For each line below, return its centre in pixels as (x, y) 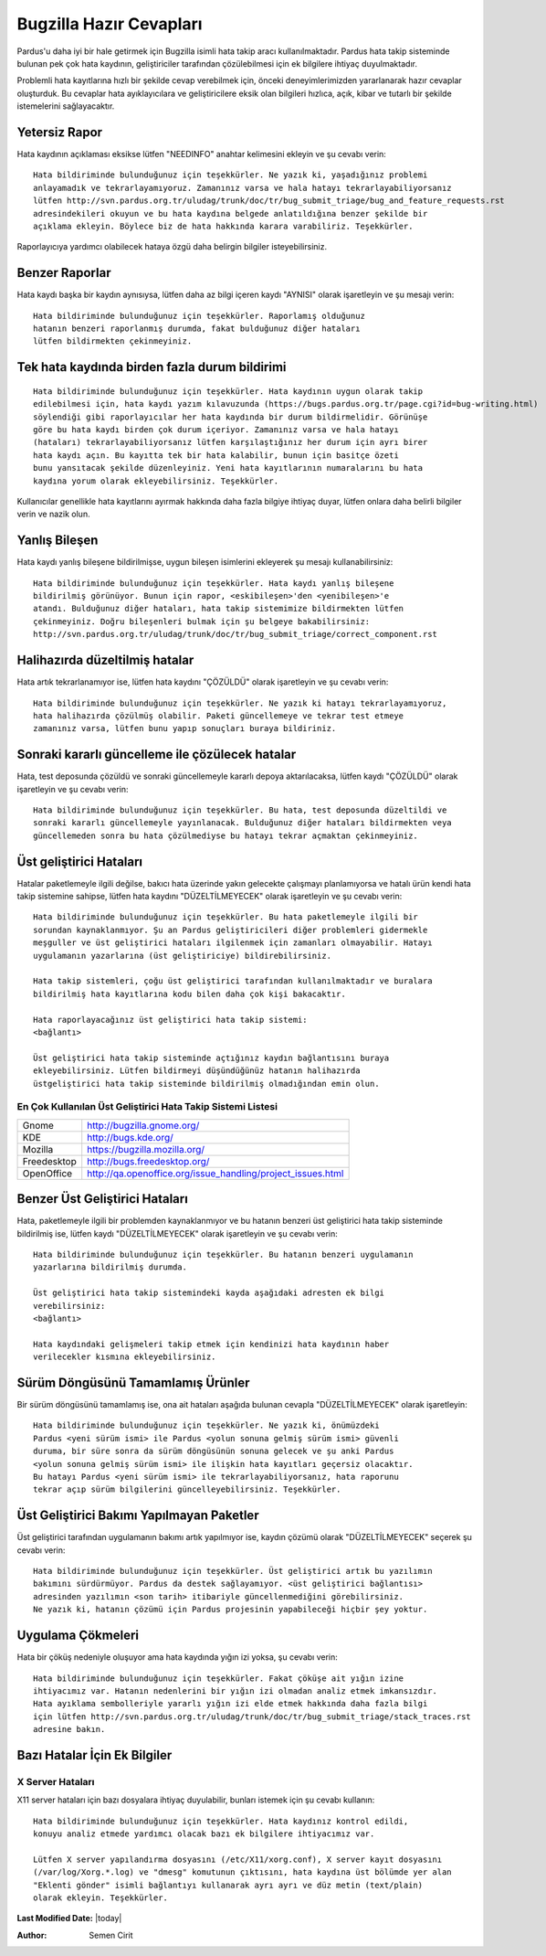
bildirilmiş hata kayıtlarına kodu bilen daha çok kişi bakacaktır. (189, 994)
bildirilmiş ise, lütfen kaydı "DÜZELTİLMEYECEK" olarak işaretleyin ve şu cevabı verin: (177, 1233)
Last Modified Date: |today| (69, 1919)
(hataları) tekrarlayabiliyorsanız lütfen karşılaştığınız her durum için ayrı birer (231, 442)
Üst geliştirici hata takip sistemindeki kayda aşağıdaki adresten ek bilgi (209, 1293)
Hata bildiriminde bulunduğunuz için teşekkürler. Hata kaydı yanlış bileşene (214, 583)
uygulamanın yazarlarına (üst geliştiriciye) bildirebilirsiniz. (183, 956)
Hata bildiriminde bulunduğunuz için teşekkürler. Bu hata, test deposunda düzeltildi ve (240, 810)
